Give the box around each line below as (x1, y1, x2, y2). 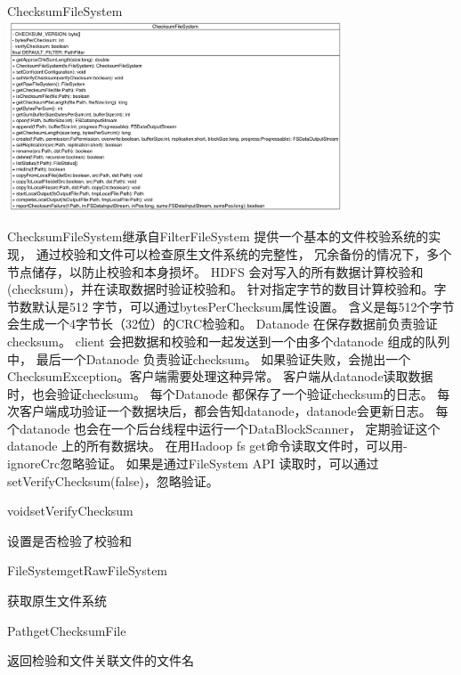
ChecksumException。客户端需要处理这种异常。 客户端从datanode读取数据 (7, 367, 433, 386)
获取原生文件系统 (7, 591, 107, 610)
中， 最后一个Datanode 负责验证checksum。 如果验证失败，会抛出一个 (7, 349, 411, 368)
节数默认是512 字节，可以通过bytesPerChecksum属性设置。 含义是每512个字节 (7, 297, 455, 315)
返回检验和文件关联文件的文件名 (7, 651, 194, 670)
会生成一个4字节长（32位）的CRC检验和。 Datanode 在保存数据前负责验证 (7, 314, 438, 333)
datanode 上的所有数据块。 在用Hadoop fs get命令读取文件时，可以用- (7, 436, 408, 455)
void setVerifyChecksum (7, 501, 133, 520)
